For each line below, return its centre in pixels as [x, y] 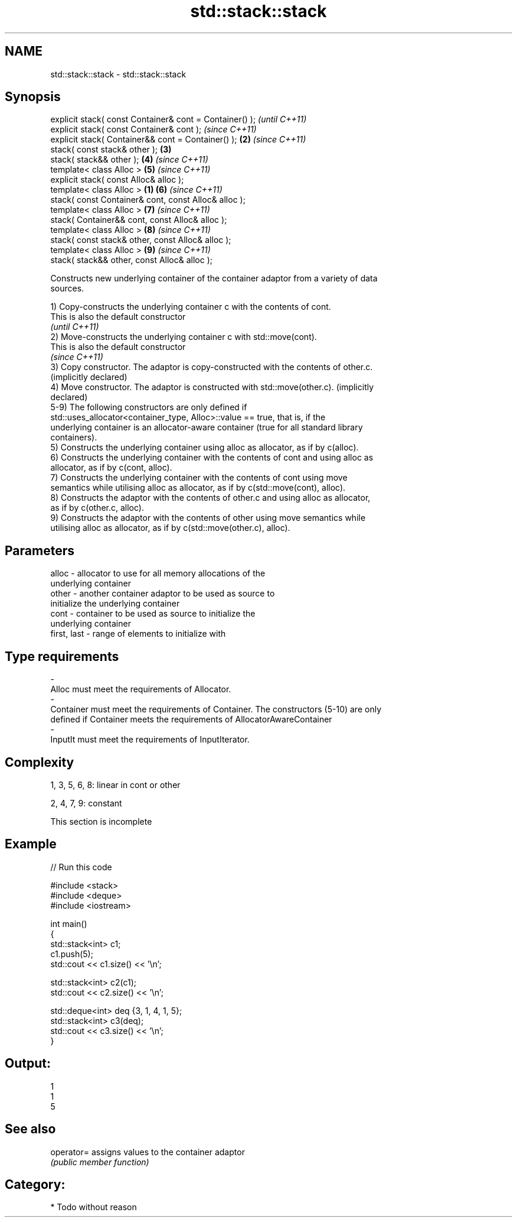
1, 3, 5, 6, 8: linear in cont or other [115, 785]
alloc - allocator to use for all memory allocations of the [158, 573]
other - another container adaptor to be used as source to [163, 594]
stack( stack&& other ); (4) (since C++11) [129, 160]
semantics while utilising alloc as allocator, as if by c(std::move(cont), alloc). [198, 488]
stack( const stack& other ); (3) [111, 150]
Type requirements [62, 656]
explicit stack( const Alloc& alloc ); [117, 180]
